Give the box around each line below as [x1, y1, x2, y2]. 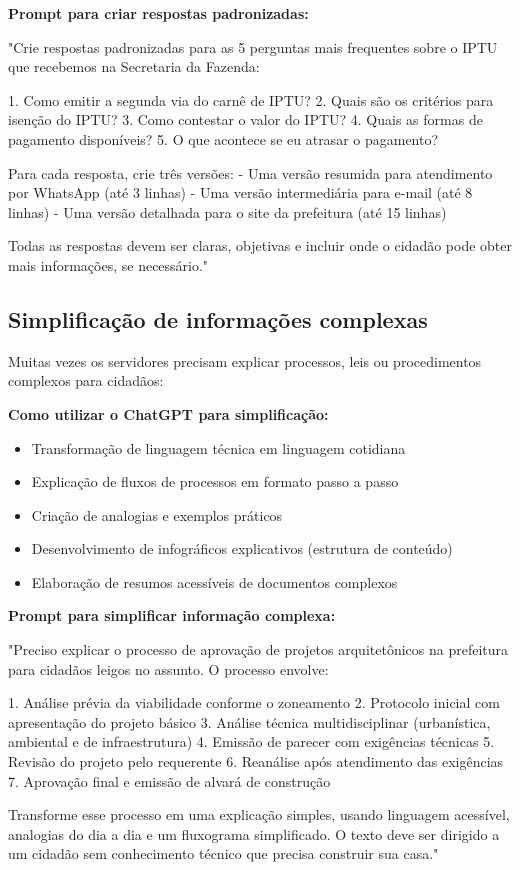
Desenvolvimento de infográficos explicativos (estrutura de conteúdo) [31, 538, 453, 559]
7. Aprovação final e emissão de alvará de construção [8, 770, 331, 791]
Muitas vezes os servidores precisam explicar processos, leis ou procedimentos [8, 350, 482, 371]
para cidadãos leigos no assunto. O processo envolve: [8, 658, 329, 679]
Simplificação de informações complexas [8, 303, 428, 334]
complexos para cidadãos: [8, 370, 164, 391]
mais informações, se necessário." [8, 254, 209, 275]
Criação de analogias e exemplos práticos [31, 504, 283, 525]
